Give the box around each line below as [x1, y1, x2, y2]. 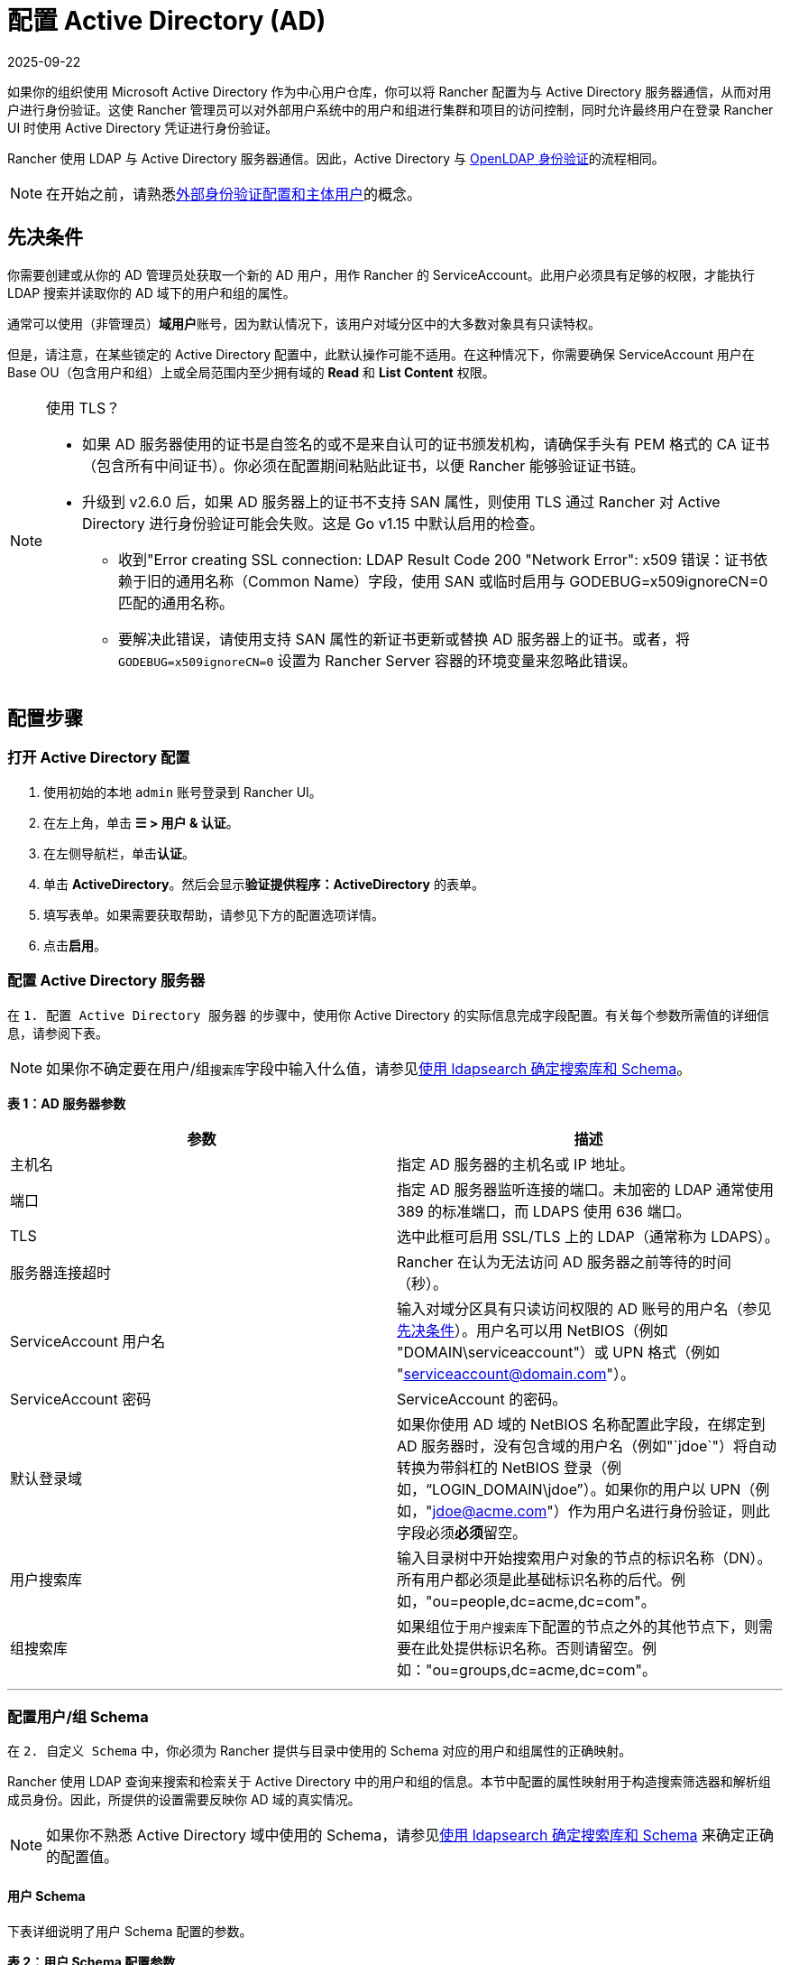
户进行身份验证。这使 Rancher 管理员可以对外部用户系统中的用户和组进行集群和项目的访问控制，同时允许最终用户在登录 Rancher [7, 101, 774, 117]
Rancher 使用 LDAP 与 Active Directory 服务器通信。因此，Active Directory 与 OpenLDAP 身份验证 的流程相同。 [7, 150, 665, 166]
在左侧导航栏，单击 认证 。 [43, 845, 195, 861]
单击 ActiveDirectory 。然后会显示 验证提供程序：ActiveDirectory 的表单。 [43, 876, 484, 892]
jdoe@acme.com [432, 1501, 547, 1520]
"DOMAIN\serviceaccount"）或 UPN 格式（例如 [397, 1342, 721, 1361]
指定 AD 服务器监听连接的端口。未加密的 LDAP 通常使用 [397, 1180, 774, 1199]
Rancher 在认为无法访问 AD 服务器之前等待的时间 [397, 1252, 731, 1271]
